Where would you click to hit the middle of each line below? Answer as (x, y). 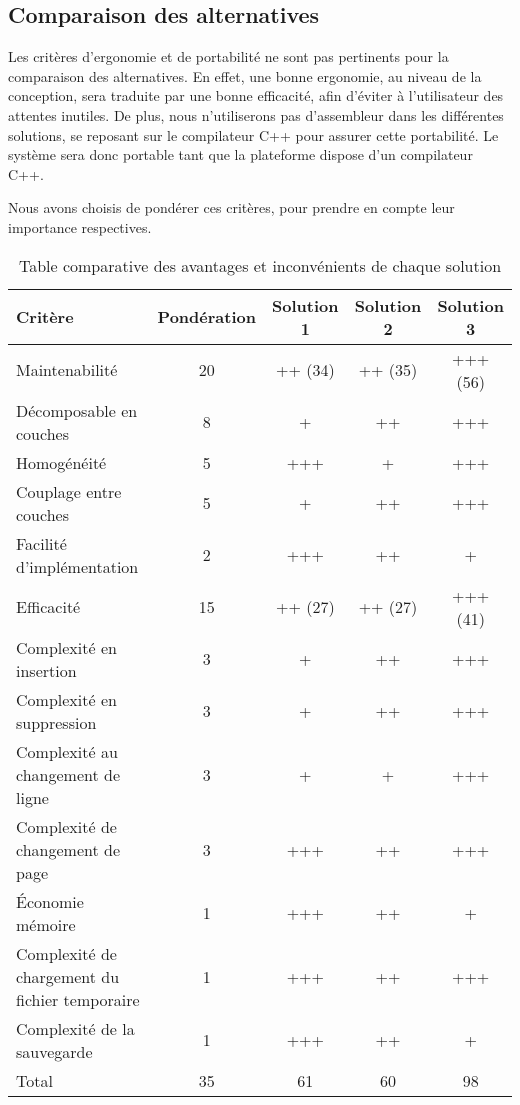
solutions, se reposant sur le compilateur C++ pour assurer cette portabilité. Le (253, 134)
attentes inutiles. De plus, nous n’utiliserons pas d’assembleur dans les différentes (256, 114)
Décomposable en (77, 410)
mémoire (46, 924)
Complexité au (67, 751)
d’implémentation (77, 566)
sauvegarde (54, 1051)
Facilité (41, 543)
